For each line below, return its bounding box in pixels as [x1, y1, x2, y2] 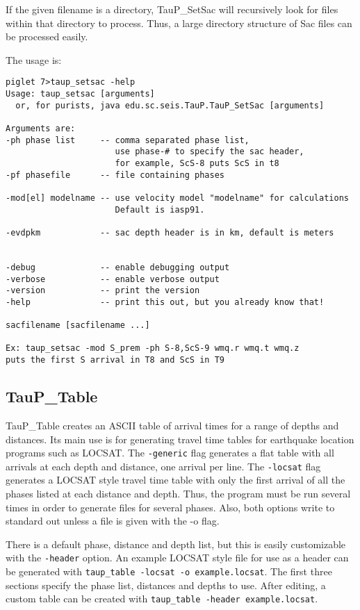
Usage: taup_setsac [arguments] [6, 89, 155, 99]
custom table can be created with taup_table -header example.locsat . [6, 591, 318, 606]
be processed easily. [6, 29, 88, 44]
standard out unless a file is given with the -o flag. [6, 513, 220, 528]
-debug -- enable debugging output [6, 262, 230, 272]
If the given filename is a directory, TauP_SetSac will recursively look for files [6, 2, 338, 16]
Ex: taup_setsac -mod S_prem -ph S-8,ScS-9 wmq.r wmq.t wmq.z [6, 343, 300, 354]
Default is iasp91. [115, 204, 205, 215]
